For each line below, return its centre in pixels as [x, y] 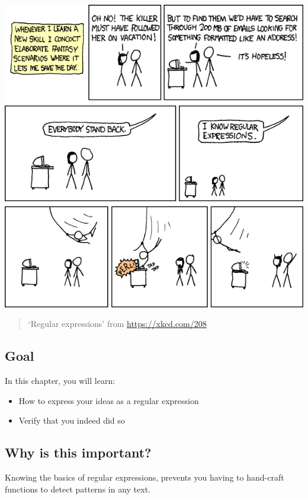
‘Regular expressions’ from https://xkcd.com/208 [117, 324]
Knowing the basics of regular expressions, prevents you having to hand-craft [145, 477]
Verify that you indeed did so [72, 420]
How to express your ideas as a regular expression [109, 400]
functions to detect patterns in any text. [78, 489]
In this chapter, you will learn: [60, 381]
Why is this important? [78, 452]
